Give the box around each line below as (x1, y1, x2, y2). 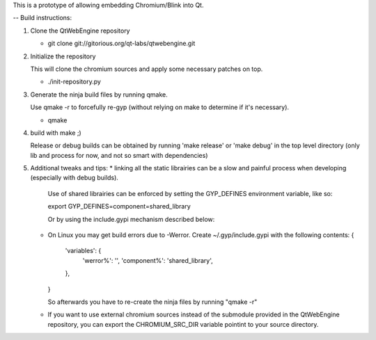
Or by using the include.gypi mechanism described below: (47, 215, 215, 223)
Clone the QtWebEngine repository (30, 26, 130, 35)
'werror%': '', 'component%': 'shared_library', (82, 256, 213, 264)
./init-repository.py (47, 77, 101, 86)
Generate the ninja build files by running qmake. (30, 90, 169, 99)
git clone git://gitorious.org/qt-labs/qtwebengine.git (47, 39, 196, 48)
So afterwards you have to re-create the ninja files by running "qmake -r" (47, 298, 258, 306)
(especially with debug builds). (30, 174, 118, 182)
